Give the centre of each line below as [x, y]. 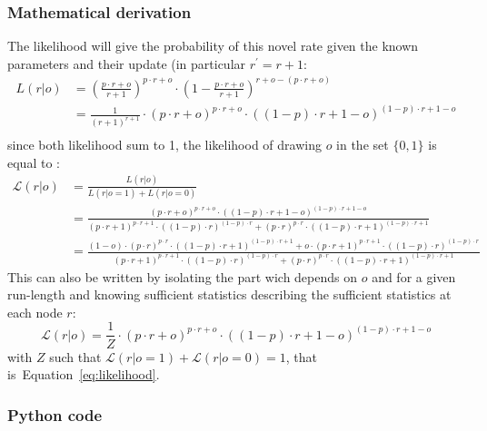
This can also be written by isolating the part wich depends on [182, 276]
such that [75, 356]
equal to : [34, 162]
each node [35, 312]
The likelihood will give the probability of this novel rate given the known [213, 46]
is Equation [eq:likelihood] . [84, 374]
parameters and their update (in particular [127, 63]
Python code [55, 414]
